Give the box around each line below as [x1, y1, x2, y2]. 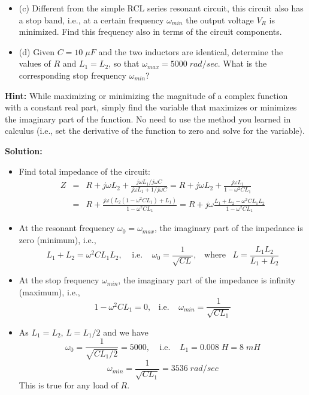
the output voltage [186, 13, 254, 26]
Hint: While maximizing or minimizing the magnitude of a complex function [5, 89, 288, 101]
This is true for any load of [19, 379, 118, 391]
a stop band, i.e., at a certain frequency [19, 13, 164, 26]
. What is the [217, 57, 267, 70]
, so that [108, 57, 140, 70]
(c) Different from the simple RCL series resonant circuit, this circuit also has [19, 2, 304, 14]
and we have [103, 325, 149, 338]
